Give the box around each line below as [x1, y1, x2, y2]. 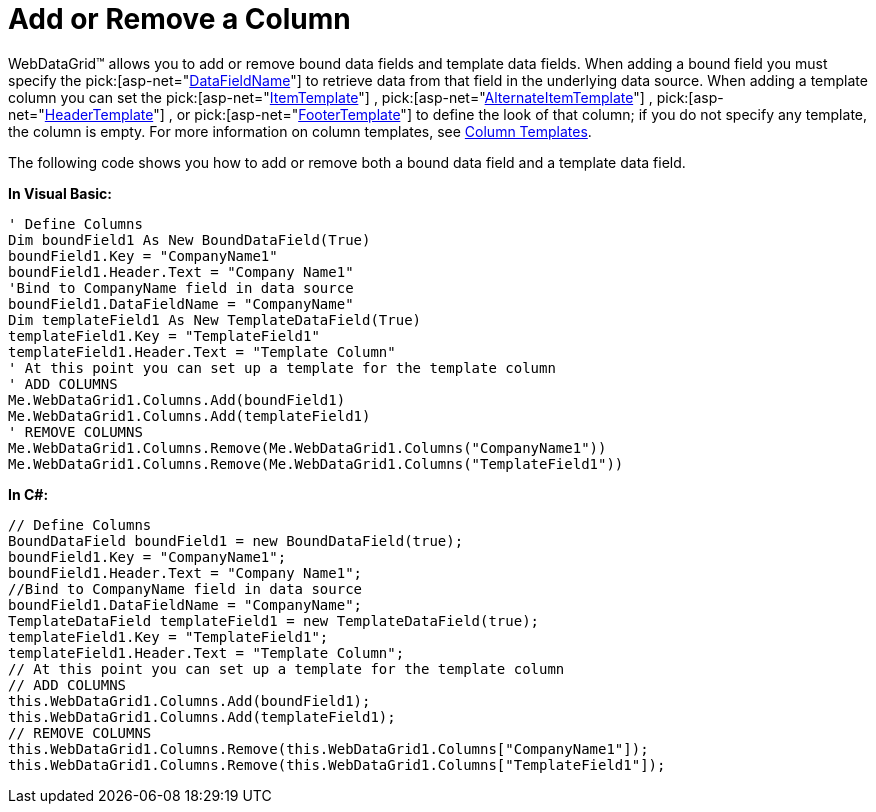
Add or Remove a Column [8, 2, 351, 36]
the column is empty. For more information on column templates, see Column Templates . [8, 122, 592, 140]
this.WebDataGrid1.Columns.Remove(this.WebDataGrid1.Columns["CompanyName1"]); [8, 740, 649, 757]
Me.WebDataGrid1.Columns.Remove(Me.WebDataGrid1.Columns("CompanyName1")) [8, 439, 607, 456]
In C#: [8, 485, 49, 503]
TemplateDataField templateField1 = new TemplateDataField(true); [8, 612, 540, 629]
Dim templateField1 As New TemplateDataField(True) [8, 311, 422, 328]
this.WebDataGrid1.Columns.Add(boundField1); [8, 692, 371, 709]
